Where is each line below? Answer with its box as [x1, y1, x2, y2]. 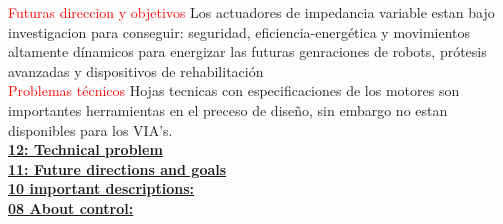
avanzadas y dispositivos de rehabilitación [8, 60, 264, 81]
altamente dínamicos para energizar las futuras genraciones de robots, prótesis [8, 41, 487, 62]
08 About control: [8, 197, 134, 218]
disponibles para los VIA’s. [8, 119, 173, 140]
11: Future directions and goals [8, 158, 227, 179]
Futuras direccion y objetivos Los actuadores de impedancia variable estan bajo [8, 2, 495, 22]
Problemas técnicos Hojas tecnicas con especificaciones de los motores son [8, 80, 460, 101]
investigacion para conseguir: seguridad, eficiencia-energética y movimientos [8, 21, 471, 42]
